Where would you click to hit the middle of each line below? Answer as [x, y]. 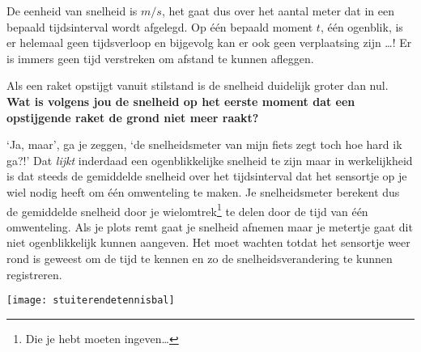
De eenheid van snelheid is [72, 11]
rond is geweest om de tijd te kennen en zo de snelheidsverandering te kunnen [200, 258]
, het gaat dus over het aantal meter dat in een [278, 11]
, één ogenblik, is [361, 26]
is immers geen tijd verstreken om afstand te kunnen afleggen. [160, 58]
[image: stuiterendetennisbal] [91, 301]
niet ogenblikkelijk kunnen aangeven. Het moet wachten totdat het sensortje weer [208, 242]
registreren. [34, 274]
